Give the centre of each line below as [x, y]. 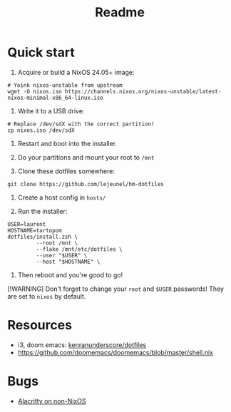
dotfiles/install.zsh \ [43, 237]
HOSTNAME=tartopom [35, 230]
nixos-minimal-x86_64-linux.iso [55, 98]
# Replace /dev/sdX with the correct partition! [81, 124]
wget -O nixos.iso [35, 91]
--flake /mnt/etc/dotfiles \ [79, 249]
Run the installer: [42, 211]
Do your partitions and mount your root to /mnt [86, 157]
